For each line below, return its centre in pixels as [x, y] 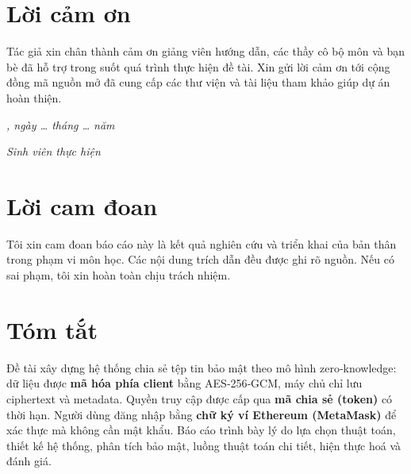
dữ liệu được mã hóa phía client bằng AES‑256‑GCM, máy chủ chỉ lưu [184, 383]
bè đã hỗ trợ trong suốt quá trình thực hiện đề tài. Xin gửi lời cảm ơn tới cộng [198, 66]
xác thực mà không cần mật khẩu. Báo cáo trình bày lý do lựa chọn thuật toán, [201, 430]
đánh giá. [29, 461]
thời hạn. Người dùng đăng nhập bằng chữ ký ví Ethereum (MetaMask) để [202, 414]
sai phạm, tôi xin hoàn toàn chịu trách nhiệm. [119, 275]
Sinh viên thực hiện [54, 151]
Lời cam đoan [82, 205]
